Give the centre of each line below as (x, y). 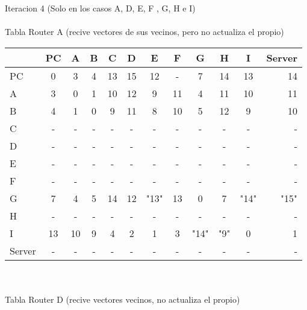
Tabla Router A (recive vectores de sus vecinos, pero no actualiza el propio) (144, 32)
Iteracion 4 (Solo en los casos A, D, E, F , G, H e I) (100, 8)
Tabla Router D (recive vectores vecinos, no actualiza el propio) (122, 299)
